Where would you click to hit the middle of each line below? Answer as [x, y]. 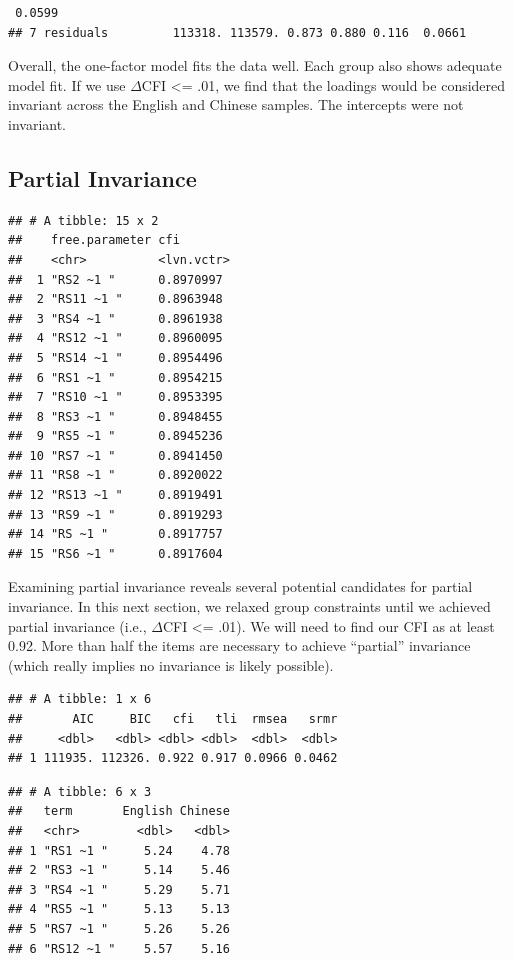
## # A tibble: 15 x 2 [83, 220]
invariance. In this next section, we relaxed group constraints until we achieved [249, 606]
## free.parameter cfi [94, 240]
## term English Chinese [119, 811]
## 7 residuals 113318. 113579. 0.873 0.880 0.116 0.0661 [237, 32]
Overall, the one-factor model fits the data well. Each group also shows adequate [255, 65]
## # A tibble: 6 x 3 [80, 791]
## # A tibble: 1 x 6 [80, 699]
